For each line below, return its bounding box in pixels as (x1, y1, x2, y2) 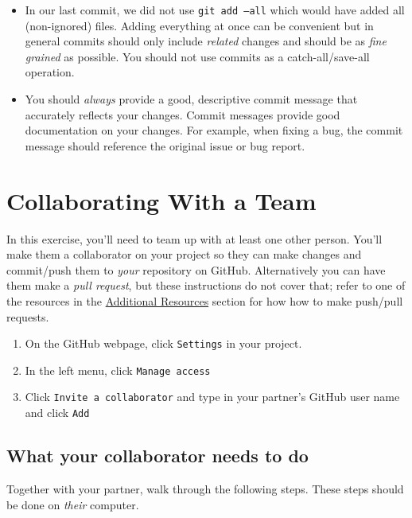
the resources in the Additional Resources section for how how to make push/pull (6, 292, 403, 309)
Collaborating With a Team (6, 184, 317, 216)
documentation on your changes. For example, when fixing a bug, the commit (25, 122, 403, 138)
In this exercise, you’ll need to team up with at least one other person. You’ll (6, 230, 383, 247)
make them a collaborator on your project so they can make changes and (6, 246, 362, 263)
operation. (25, 64, 75, 80)
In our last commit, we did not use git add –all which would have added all (25, 2, 405, 18)
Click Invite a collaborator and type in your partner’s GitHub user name (25, 388, 400, 405)
